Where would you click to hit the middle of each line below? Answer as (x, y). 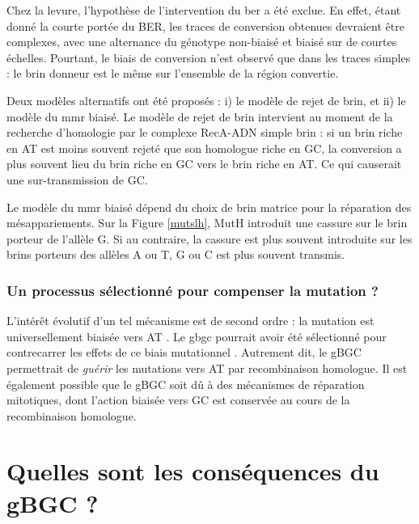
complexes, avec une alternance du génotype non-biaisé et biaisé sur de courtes (202, 42)
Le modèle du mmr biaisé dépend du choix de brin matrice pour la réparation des (209, 207)
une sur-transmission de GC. (77, 179)
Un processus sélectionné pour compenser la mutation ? (193, 290)
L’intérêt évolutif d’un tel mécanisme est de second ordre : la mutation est (190, 321)
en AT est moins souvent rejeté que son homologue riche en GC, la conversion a (204, 148)
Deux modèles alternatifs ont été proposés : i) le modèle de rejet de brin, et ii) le (206, 100)
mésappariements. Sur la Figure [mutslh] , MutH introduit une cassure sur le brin (207, 223)
